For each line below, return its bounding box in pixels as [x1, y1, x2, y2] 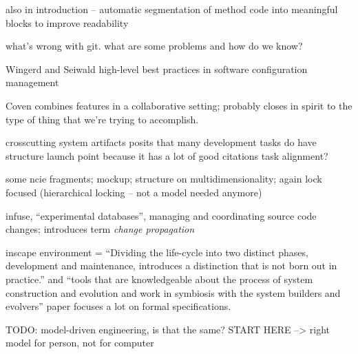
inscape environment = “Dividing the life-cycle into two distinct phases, [6, 244, 308, 259]
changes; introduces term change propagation [6, 222, 195, 236]
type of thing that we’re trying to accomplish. [6, 112, 199, 126]
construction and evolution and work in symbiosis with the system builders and [6, 285, 341, 300]
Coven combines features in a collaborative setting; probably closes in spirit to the [6, 98, 352, 112]
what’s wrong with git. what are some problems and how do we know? [6, 39, 303, 53]
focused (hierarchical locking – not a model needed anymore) [6, 185, 262, 199]
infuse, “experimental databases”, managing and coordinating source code [6, 208, 317, 222]
